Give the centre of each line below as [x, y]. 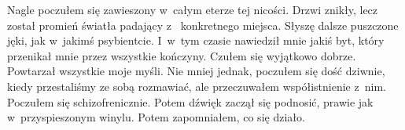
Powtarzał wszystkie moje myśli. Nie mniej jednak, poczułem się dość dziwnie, [196, 71]
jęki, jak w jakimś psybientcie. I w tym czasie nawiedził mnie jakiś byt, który [196, 40]
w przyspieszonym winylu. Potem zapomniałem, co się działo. [156, 117]
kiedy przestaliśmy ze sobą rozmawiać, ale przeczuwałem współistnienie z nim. [197, 86]
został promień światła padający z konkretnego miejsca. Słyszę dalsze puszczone [203, 25]
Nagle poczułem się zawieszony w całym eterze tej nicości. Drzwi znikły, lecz [193, 9]
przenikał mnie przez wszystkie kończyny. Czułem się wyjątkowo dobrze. [182, 55]
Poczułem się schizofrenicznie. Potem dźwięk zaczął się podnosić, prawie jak [190, 101]
